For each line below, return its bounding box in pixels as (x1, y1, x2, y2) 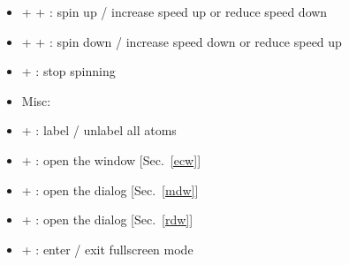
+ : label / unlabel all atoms (21, 121, 177, 140)
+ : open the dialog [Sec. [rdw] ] (21, 210, 193, 229)
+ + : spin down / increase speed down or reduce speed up (21, 32, 342, 50)
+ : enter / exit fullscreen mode (21, 239, 193, 258)
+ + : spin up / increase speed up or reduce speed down (21, 3, 328, 20)
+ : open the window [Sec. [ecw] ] (21, 150, 201, 169)
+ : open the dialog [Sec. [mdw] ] (21, 180, 199, 199)
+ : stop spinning (21, 62, 116, 80)
